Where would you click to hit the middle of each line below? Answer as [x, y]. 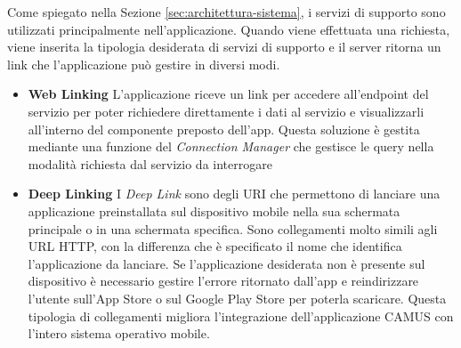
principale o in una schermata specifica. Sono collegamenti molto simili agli [233, 228]
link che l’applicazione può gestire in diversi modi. [144, 64]
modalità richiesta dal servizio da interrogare [150, 163]
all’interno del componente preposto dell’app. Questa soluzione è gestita [224, 129]
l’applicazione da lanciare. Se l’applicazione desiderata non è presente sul [226, 263]
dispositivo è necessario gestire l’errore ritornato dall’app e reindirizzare [223, 281]
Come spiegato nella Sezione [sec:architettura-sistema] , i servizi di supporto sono [226, 12]
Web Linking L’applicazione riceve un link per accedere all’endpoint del [228, 94]
